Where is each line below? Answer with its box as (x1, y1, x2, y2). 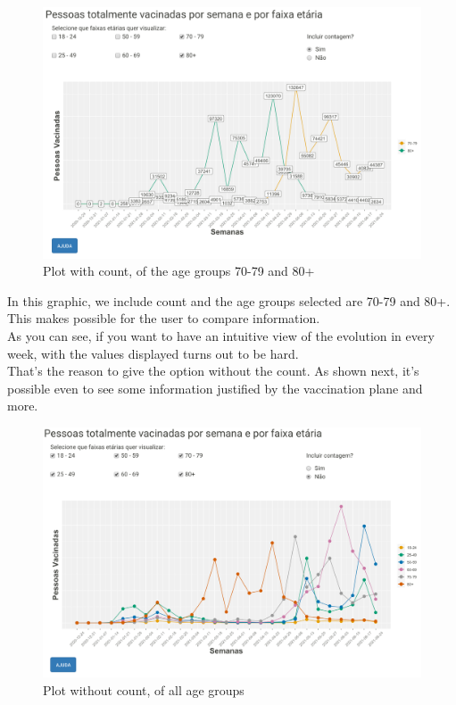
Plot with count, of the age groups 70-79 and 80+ (43, 261, 315, 280)
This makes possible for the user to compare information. (7, 309, 320, 328)
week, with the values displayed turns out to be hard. (7, 344, 299, 362)
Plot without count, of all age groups (43, 680, 245, 699)
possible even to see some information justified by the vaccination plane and (7, 378, 423, 397)
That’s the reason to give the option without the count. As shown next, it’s (7, 361, 419, 380)
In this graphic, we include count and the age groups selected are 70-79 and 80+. (7, 291, 451, 310)
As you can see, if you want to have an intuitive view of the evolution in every (7, 326, 435, 344)
